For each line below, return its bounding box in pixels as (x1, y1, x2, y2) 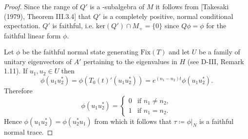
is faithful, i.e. (52, 20, 94, 31)
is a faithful (199, 116, 234, 126)
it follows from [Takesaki (155, 1, 229, 11)
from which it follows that (94, 116, 172, 126)
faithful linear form (4, 30, 61, 40)
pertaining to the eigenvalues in (83, 56, 177, 66)
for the (206, 20, 227, 31)
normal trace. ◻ (4, 126, 53, 137)
